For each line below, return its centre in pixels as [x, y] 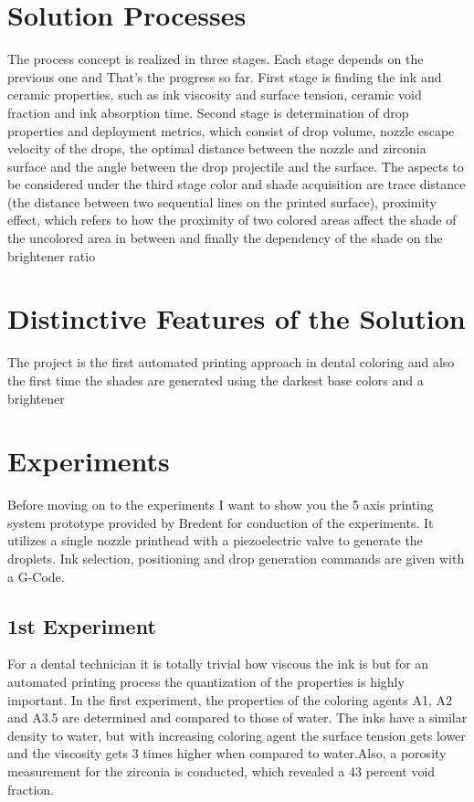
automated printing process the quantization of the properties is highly [206, 682]
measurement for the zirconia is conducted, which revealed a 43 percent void [221, 771]
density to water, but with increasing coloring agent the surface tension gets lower [237, 735]
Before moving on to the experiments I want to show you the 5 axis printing [221, 505]
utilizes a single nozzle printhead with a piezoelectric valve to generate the [215, 540]
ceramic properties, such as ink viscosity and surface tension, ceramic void [215, 95]
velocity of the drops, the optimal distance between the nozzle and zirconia [217, 148]
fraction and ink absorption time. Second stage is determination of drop [208, 112]
